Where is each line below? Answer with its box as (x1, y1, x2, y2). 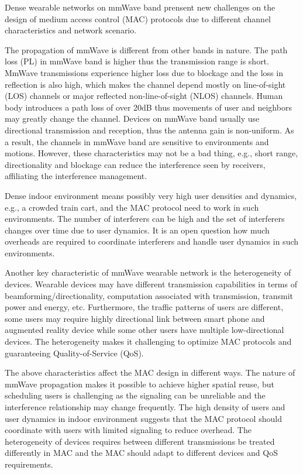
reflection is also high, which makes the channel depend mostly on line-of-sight (5, 78, 286, 90)
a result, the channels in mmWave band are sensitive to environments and (5, 135, 269, 147)
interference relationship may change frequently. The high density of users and (5, 401, 285, 413)
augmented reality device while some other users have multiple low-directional (5, 324, 284, 336)
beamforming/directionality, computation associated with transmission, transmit (5, 289, 293, 301)
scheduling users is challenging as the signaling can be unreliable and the (5, 389, 266, 401)
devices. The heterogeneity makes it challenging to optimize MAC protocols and (5, 335, 292, 348)
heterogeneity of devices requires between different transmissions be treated (5, 435, 275, 447)
